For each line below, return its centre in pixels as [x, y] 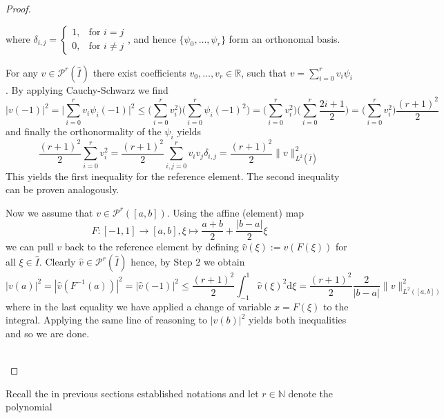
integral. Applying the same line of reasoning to [106, 320]
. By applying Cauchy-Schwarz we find [87, 89]
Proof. [18, 8]
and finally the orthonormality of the [84, 131]
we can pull [30, 247]
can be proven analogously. [62, 189]
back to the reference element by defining [152, 247]
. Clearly [57, 262]
